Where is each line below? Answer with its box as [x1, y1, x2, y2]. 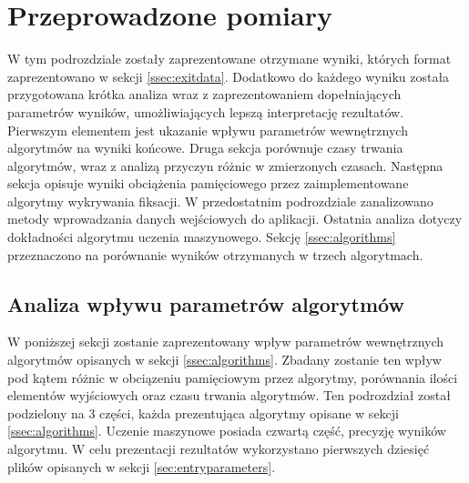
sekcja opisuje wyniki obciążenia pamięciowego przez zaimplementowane [7, 174, 409, 193]
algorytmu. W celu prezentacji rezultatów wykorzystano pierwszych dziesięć [7, 439, 430, 458]
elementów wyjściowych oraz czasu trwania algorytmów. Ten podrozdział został [7, 386, 451, 405]
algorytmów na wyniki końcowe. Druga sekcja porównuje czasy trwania [7, 138, 403, 157]
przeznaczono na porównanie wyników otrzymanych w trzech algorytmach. [7, 245, 423, 264]
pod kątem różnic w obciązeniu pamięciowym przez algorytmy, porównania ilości [7, 367, 458, 387]
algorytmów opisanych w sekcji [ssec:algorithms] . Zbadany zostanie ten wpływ [7, 350, 442, 369]
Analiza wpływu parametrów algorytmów [7, 289, 404, 317]
